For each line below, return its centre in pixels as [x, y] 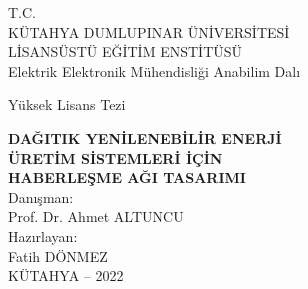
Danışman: [41, 196]
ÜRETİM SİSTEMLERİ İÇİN [115, 157]
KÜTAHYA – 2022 [66, 275]
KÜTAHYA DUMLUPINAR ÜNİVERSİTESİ [149, 31]
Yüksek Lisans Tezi [67, 104]
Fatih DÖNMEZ [58, 255]
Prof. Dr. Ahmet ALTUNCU [96, 216]
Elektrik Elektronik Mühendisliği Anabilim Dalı [154, 70]
